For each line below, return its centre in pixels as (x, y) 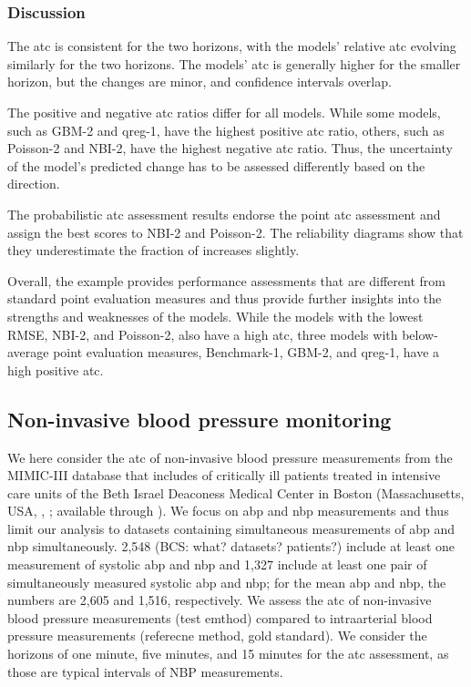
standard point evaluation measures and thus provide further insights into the (225, 298)
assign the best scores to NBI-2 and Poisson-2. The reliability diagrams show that (235, 232)
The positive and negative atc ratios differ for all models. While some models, (224, 112)
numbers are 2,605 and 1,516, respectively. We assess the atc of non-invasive (220, 600)
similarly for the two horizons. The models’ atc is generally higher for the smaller (234, 63)
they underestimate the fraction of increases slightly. (154, 250)
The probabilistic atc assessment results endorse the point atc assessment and (224, 214)
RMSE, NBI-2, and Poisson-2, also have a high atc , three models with (203, 334)
